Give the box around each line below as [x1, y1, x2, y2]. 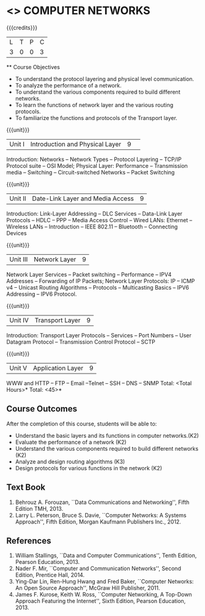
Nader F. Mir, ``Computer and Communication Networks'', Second [15, 565, 182, 573]
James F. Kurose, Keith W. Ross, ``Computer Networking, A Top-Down [15, 591, 192, 598]
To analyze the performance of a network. [15, 81, 122, 89]
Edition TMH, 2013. [15, 505, 64, 512]
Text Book [6, 482, 46, 493]
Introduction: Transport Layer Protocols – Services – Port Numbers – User [6, 331, 192, 339]
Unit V [9, 364, 28, 372]
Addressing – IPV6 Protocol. [6, 290, 77, 298]
